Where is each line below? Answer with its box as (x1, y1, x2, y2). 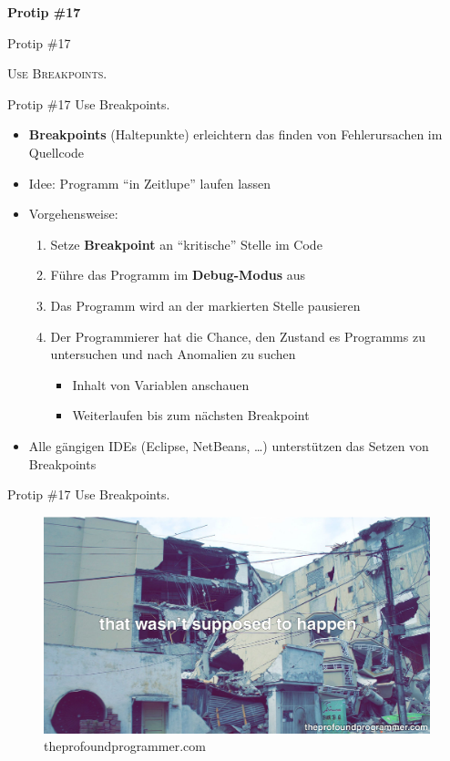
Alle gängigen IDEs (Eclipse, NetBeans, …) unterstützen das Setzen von (28, 436, 429, 455)
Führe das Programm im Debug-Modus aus (50, 265, 306, 284)
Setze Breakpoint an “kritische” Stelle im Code (50, 234, 322, 253)
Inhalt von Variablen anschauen (72, 375, 250, 394)
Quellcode (28, 142, 85, 161)
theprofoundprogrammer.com (44, 736, 206, 756)
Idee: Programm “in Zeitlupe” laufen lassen (28, 173, 271, 192)
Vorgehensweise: (28, 204, 118, 223)
